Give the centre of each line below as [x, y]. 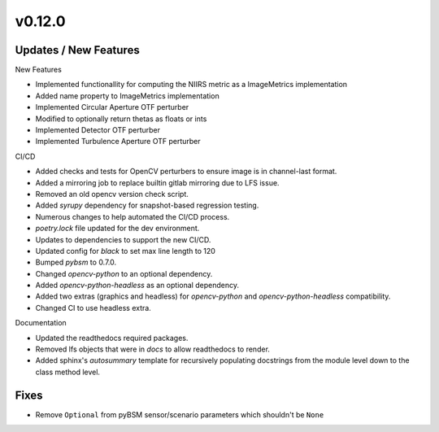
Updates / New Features [77, 50]
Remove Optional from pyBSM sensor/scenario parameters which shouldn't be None [180, 414]
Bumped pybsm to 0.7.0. [76, 262]
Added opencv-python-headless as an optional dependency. [137, 286]
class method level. [68, 372]
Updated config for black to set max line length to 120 [125, 251]
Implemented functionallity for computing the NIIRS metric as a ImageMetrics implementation [191, 85]
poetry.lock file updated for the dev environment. [117, 229]
